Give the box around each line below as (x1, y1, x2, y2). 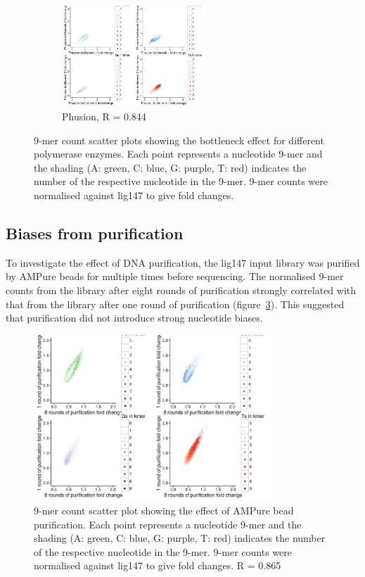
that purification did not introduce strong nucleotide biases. (6, 310, 263, 325)
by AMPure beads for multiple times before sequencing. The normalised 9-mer (6, 269, 344, 284)
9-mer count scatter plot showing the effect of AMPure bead (34, 503, 294, 517)
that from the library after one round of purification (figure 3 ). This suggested (6, 296, 345, 311)
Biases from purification (6, 222, 184, 243)
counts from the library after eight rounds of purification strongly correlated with (6, 282, 357, 297)
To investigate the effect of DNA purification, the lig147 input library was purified (6, 255, 360, 270)
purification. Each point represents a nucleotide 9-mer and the (34, 516, 302, 531)
